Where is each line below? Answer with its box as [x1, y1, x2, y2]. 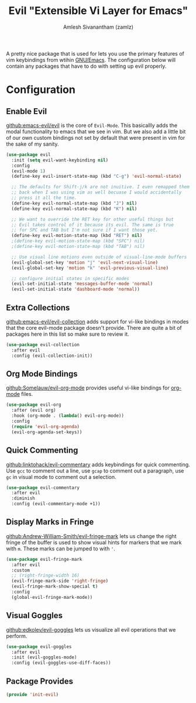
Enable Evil [6, 106, 47, 116]
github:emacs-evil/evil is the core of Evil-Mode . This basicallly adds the [6, 122, 177, 129]
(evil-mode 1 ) [11, 168, 46, 174]
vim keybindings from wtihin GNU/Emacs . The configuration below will [6, 56, 176, 63]
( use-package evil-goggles [6, 643, 72, 650]
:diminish [11, 495, 35, 501]
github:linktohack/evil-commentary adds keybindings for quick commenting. [6, 461, 190, 468]
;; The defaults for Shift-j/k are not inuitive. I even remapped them [11, 184, 190, 190]
